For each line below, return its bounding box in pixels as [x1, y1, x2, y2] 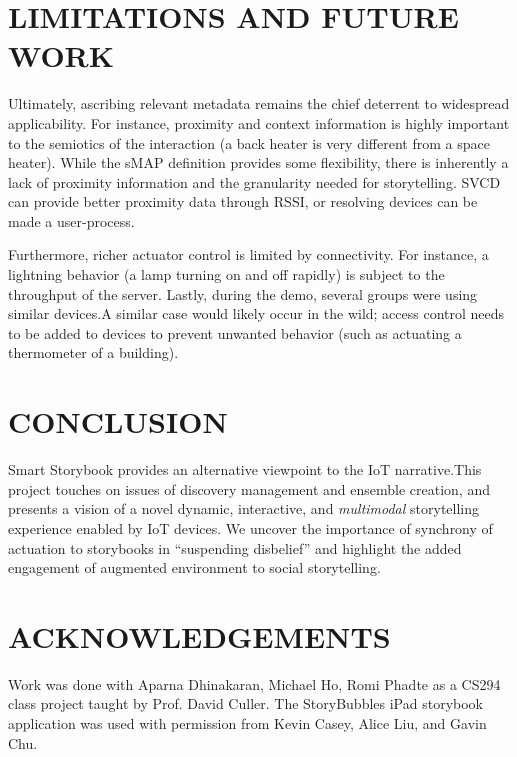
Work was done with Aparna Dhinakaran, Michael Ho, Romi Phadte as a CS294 [8, 673, 501, 694]
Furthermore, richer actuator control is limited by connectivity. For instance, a [8, 244, 489, 265]
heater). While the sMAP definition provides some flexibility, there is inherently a [8, 152, 509, 173]
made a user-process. [8, 210, 135, 231]
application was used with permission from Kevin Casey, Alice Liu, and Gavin [8, 713, 487, 734]
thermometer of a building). [8, 342, 179, 363]
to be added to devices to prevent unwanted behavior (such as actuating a [8, 322, 462, 343]
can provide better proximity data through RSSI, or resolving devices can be [8, 191, 478, 212]
